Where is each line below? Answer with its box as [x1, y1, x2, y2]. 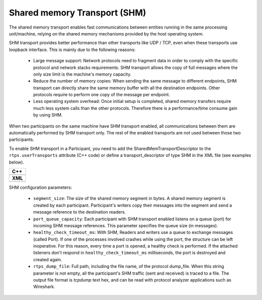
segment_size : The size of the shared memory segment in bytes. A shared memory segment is [33, 196, 226, 201]
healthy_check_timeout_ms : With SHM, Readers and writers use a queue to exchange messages [33, 230, 233, 235]
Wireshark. [33, 284, 55, 290]
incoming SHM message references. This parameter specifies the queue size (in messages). [33, 222, 218, 228]
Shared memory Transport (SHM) [9, 7, 147, 18]
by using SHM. [33, 112, 63, 118]
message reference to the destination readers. [33, 209, 126, 215]
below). [9, 159, 24, 165]
